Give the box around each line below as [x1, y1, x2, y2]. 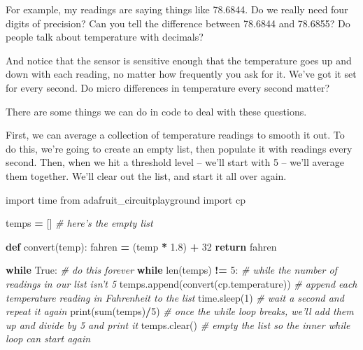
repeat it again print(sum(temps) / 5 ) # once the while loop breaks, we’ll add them [6, 304, 354, 318]
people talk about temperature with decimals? [6, 29, 204, 44]
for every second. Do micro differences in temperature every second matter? [6, 80, 330, 94]
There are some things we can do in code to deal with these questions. [6, 104, 307, 118]
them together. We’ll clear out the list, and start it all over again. [6, 168, 287, 183]
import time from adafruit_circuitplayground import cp [6, 192, 245, 206]
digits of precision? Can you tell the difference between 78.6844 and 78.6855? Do [6, 15, 350, 30]
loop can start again [6, 331, 91, 346]
